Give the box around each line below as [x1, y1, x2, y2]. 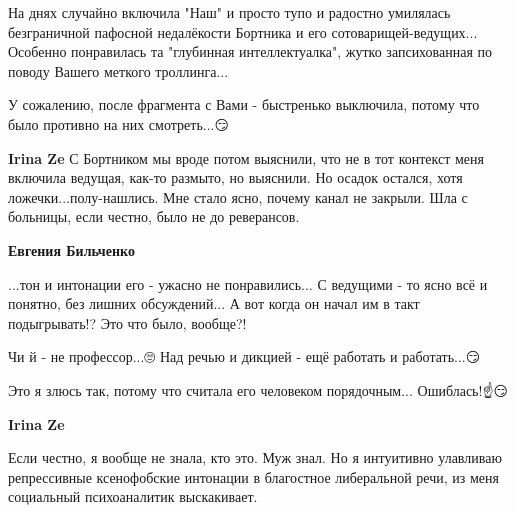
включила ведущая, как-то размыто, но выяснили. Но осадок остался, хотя [8, 167, 463, 188]
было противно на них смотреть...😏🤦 [8, 113, 233, 134]
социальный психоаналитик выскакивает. [8, 486, 258, 507]
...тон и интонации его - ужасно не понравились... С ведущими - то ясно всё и [8, 273, 488, 294]
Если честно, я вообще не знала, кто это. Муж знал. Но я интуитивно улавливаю [8, 447, 502, 468]
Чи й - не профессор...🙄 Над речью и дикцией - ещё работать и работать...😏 [8, 346, 481, 367]
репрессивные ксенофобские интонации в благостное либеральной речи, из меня [8, 466, 499, 487]
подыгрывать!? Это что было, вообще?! [8, 312, 247, 333]
